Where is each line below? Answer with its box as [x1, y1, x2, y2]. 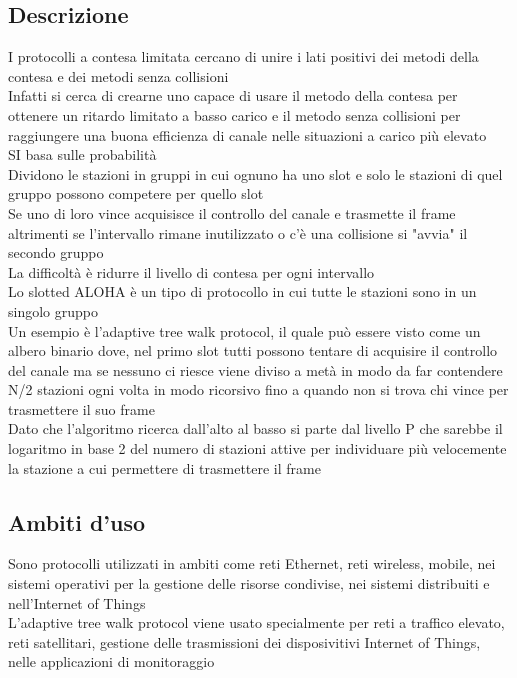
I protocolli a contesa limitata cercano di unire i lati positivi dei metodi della [8, 46, 479, 67]
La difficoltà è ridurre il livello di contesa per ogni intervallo [8, 261, 375, 282]
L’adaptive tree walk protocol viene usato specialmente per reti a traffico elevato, [8, 612, 505, 633]
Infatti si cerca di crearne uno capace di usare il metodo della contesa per [8, 85, 458, 106]
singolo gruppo [8, 300, 98, 321]
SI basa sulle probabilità [8, 144, 157, 165]
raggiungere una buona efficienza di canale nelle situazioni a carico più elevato [8, 124, 487, 145]
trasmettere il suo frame [8, 398, 155, 419]
